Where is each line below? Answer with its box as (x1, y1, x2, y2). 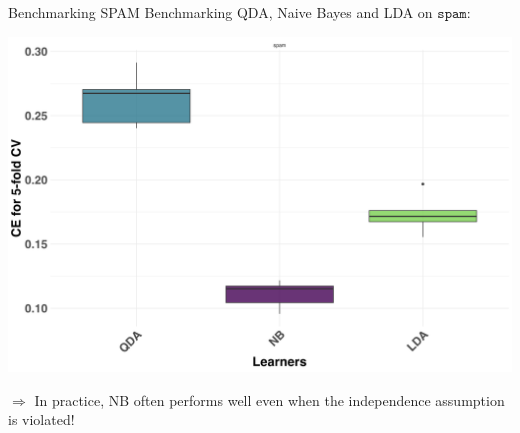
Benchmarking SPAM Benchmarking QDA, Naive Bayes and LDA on (8, 2, 433, 22)
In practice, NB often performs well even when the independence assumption (34, 389, 505, 410)
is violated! (8, 409, 75, 430)
